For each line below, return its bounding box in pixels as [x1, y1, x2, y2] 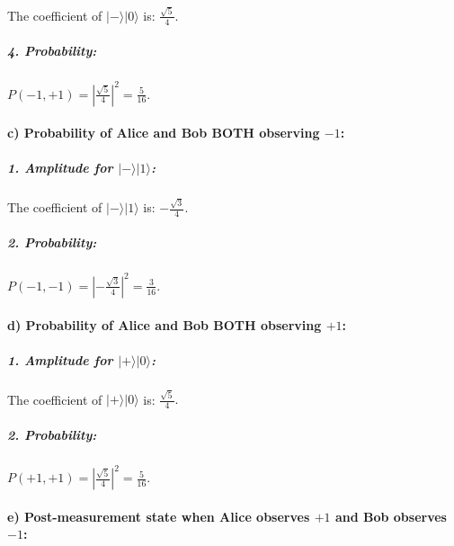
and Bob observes [334, 506, 447, 525]
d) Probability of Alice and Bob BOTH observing [7, 315, 322, 334]
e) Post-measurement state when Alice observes [7, 506, 310, 525]
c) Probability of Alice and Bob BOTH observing [7, 123, 320, 142]
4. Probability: [7, 41, 97, 60]
